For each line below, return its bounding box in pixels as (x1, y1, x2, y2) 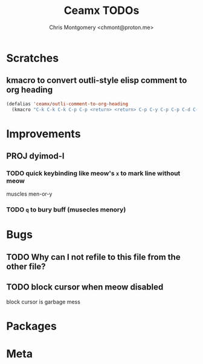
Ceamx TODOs (63, 4, 140, 18)
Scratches (6, 51, 59, 65)
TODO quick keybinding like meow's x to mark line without (6, 169, 181, 177)
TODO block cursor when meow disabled (6, 282, 164, 293)
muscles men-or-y (6, 190, 53, 197)
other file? (6, 261, 46, 271)
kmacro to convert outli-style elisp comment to (6, 75, 187, 85)
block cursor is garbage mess (6, 298, 80, 305)
